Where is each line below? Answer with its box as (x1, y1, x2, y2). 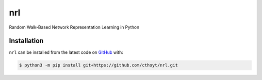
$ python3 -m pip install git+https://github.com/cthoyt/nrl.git (19, 63, 178, 68)
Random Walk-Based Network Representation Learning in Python (9, 24, 140, 30)
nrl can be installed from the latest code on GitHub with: (9, 49, 123, 55)
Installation (9, 37, 44, 45)
